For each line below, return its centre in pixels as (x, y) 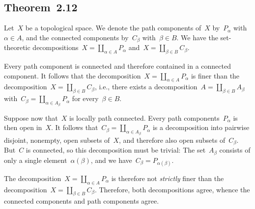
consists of (235, 150)
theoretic (17, 47)
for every (85, 98)
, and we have (111, 160)
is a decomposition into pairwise (201, 127)
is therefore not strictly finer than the (168, 178)
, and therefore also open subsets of (172, 140)
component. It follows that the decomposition (72, 75)
